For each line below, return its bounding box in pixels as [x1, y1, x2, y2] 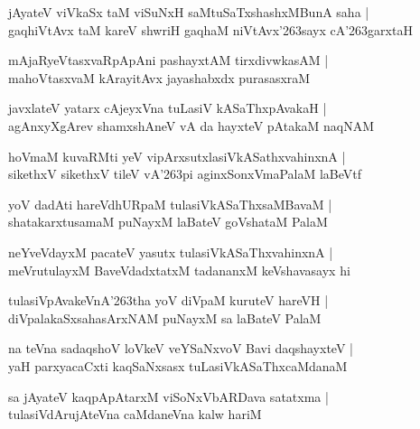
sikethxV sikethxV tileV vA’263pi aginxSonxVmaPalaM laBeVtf [8, 164, 362, 183]
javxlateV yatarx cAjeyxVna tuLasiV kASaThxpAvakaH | [8, 98, 327, 117]
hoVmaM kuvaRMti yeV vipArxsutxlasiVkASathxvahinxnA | [8, 146, 346, 165]
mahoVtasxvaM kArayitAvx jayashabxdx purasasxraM [8, 68, 311, 87]
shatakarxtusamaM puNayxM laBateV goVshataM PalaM [8, 212, 328, 231]
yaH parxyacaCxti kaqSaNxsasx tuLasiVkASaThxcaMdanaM [8, 356, 348, 375]
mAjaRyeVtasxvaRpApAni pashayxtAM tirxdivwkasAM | [8, 51, 329, 70]
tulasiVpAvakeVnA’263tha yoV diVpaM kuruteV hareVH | [8, 291, 329, 310]
